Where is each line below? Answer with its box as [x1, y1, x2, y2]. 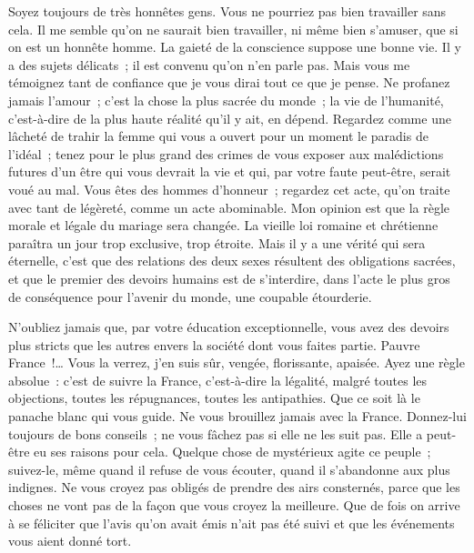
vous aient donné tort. [8, 531, 132, 550]
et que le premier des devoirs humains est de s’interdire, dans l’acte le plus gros [8, 268, 450, 287]
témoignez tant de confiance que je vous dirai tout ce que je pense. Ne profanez [8, 73, 450, 92]
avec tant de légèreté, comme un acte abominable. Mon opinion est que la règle [8, 197, 450, 216]
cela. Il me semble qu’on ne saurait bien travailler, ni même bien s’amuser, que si [8, 19, 459, 38]
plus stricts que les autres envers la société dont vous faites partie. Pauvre [8, 335, 420, 354]
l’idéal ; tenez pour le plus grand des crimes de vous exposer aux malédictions [8, 144, 444, 163]
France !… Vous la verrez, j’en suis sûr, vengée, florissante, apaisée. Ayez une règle [8, 353, 465, 372]
